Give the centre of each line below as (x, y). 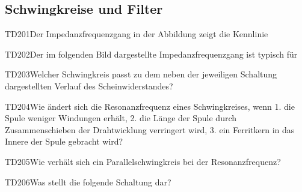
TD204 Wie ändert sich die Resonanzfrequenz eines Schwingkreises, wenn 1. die (150, 106)
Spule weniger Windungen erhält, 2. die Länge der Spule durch (121, 118)
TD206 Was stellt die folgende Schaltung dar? (88, 181)
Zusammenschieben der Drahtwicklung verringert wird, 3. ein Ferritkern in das (150, 129)
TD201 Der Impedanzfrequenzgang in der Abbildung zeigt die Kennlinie (137, 34)
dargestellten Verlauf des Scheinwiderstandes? (89, 85)
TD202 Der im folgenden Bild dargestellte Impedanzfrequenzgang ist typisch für (151, 54)
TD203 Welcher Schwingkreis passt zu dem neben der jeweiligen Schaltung (141, 74)
